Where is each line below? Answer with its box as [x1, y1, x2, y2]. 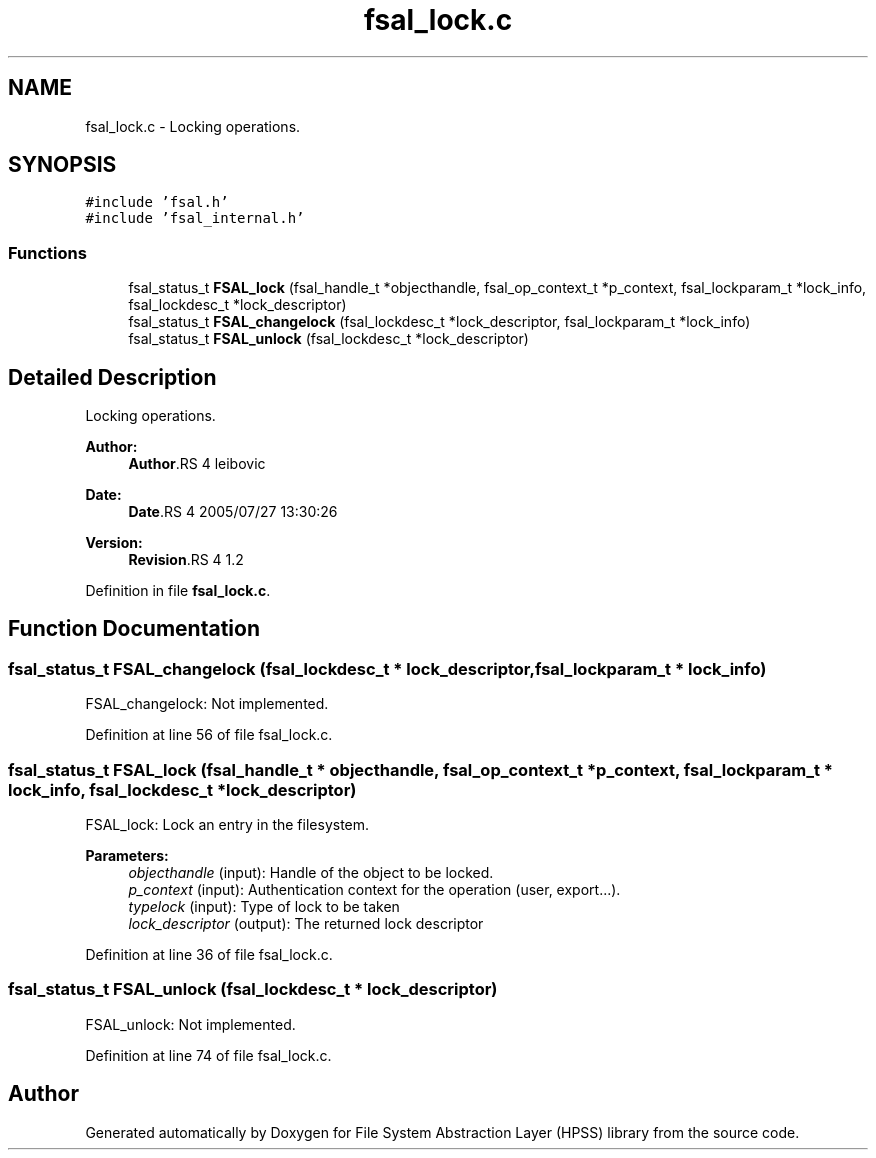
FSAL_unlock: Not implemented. [85, 1015, 296, 1033]
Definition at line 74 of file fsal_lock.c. [85, 1046, 332, 1064]
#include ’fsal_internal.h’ [85, 210, 305, 227]
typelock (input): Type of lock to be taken [128, 898, 400, 915]
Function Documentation [8, 616, 260, 642]
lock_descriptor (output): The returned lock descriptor [128, 915, 484, 932]
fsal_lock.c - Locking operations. [85, 117, 301, 135]
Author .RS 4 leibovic [128, 455, 266, 473]
